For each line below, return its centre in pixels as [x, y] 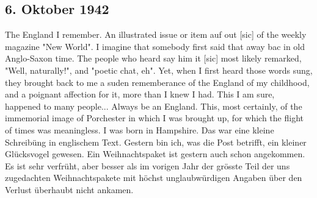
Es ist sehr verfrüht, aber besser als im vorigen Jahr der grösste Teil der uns [148, 165]
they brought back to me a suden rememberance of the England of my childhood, [157, 82]
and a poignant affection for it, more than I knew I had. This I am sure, [140, 94]
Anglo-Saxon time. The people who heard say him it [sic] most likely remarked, [153, 58]
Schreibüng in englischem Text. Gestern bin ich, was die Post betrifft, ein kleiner [156, 142]
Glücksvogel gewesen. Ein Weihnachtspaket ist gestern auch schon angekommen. [155, 154]
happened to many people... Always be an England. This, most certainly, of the [154, 106]
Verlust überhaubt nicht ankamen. [69, 189]
